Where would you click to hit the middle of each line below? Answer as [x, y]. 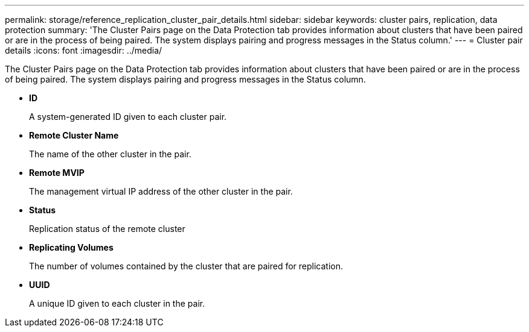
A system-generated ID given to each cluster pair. [128, 117]
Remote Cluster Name [74, 135]
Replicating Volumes [71, 247]
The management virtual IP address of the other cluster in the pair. [161, 191]
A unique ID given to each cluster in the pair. [117, 303]
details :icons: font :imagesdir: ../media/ [84, 50]
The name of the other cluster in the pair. [110, 154]
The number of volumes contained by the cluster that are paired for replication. [186, 266]
